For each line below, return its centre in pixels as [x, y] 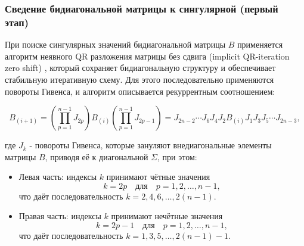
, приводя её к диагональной [97, 156]
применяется [260, 44]
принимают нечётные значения [167, 216]
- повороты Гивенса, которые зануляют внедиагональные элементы [151, 145]
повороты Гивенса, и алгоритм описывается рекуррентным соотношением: [140, 91]
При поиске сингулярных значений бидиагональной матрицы [115, 44]
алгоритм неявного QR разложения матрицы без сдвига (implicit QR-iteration [147, 56]
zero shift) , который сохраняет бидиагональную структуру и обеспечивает [140, 68]
